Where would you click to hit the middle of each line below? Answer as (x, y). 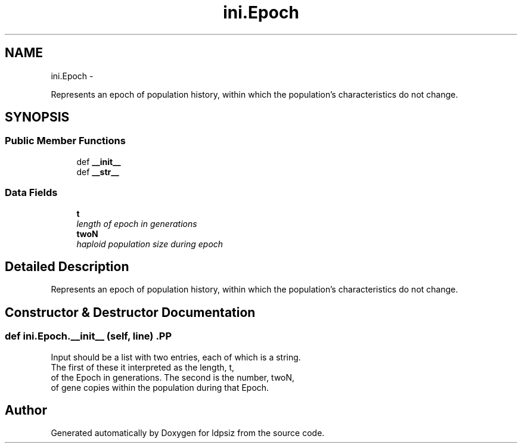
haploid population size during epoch (150, 244)
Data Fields (31, 193)
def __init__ (99, 161)
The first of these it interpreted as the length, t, (143, 367)
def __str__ (98, 172)
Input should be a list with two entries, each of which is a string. (176, 357)
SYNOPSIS (37, 117)
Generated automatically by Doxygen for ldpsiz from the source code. (188, 433)
